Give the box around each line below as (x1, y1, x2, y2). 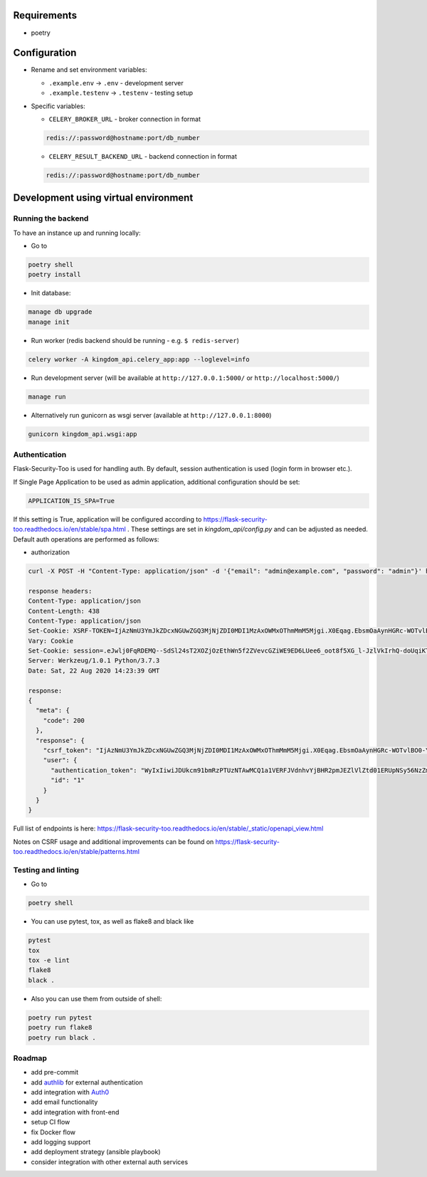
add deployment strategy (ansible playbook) (31, 1148, 161, 1156)
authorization (31, 548, 70, 556)
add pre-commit (31, 1068, 79, 1077)
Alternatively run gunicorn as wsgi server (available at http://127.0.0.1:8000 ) (31, 411, 272, 419)
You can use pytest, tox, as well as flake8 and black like (31, 917, 194, 926)
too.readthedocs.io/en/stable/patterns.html (13, 848, 140, 856)
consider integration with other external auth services (31, 1157, 189, 1166)
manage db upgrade (28, 308, 93, 316)
